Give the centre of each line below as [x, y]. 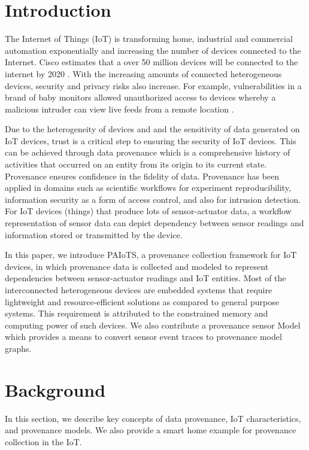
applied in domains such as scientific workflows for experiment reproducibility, [148, 188]
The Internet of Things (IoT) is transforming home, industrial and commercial [149, 39]
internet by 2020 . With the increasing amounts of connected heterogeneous [143, 73]
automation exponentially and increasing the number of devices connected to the [153, 50]
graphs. [18, 348]
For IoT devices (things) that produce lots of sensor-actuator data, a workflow [148, 211]
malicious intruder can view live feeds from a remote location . [119, 109]
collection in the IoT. [43, 441]
